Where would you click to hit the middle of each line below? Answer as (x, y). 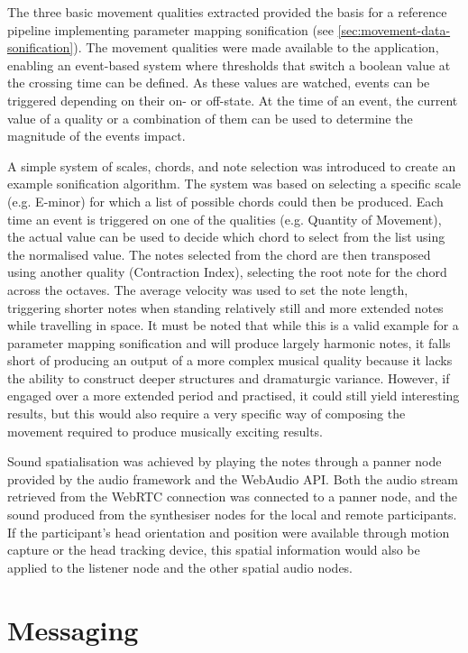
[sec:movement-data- (394, 29)
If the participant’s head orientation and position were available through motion (229, 532)
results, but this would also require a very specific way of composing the (206, 414)
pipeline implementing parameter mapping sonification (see (170, 29)
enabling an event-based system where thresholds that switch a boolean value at (229, 64)
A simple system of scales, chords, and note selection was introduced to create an (232, 166)
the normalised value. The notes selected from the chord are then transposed (219, 254)
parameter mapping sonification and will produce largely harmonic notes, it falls (229, 342)
